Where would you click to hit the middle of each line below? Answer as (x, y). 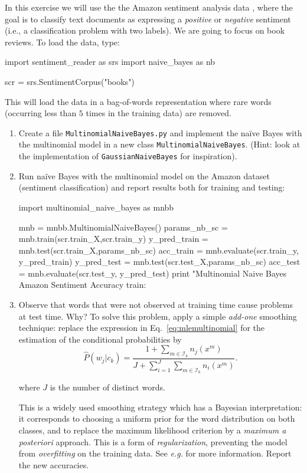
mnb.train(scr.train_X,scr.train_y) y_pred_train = (113, 239)
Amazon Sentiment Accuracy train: (82, 285)
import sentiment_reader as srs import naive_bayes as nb (110, 62)
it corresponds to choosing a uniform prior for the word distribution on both (157, 418)
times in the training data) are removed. (159, 113)
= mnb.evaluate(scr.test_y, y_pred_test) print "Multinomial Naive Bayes (153, 273)
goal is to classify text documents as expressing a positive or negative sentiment (148, 19)
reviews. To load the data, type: (62, 42)
